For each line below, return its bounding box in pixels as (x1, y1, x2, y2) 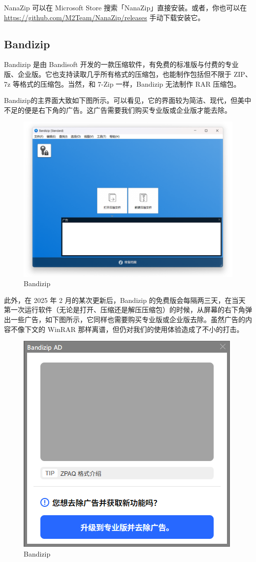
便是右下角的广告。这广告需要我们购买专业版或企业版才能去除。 (24, 104, 231, 115)
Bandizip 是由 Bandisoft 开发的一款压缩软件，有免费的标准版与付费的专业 (4, 59, 239, 69)
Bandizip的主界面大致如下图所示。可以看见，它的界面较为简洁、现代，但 (4, 95, 238, 105)
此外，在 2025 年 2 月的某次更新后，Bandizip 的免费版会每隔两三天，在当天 (4, 295, 246, 305)
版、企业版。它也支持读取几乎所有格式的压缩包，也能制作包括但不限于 (4, 68, 231, 79)
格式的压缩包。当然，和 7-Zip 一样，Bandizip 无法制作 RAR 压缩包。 (19, 78, 241, 89)
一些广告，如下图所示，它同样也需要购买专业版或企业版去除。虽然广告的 (10, 314, 245, 324)
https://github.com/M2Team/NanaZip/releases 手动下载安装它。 (4, 12, 205, 22)
